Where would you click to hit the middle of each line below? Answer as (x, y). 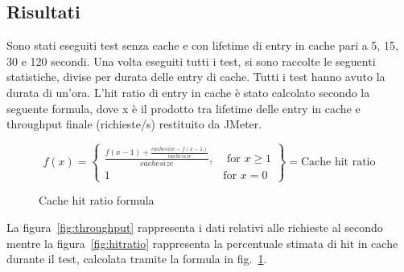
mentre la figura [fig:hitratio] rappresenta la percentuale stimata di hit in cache (202, 243)
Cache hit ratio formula (97, 200)
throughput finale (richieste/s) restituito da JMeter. (134, 124)
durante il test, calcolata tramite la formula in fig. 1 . (137, 259)
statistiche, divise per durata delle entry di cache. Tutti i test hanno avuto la (196, 77)
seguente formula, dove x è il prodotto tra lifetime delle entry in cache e (183, 108)
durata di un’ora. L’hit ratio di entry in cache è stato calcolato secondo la (188, 92)
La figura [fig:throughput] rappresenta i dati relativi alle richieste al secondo (195, 227)
